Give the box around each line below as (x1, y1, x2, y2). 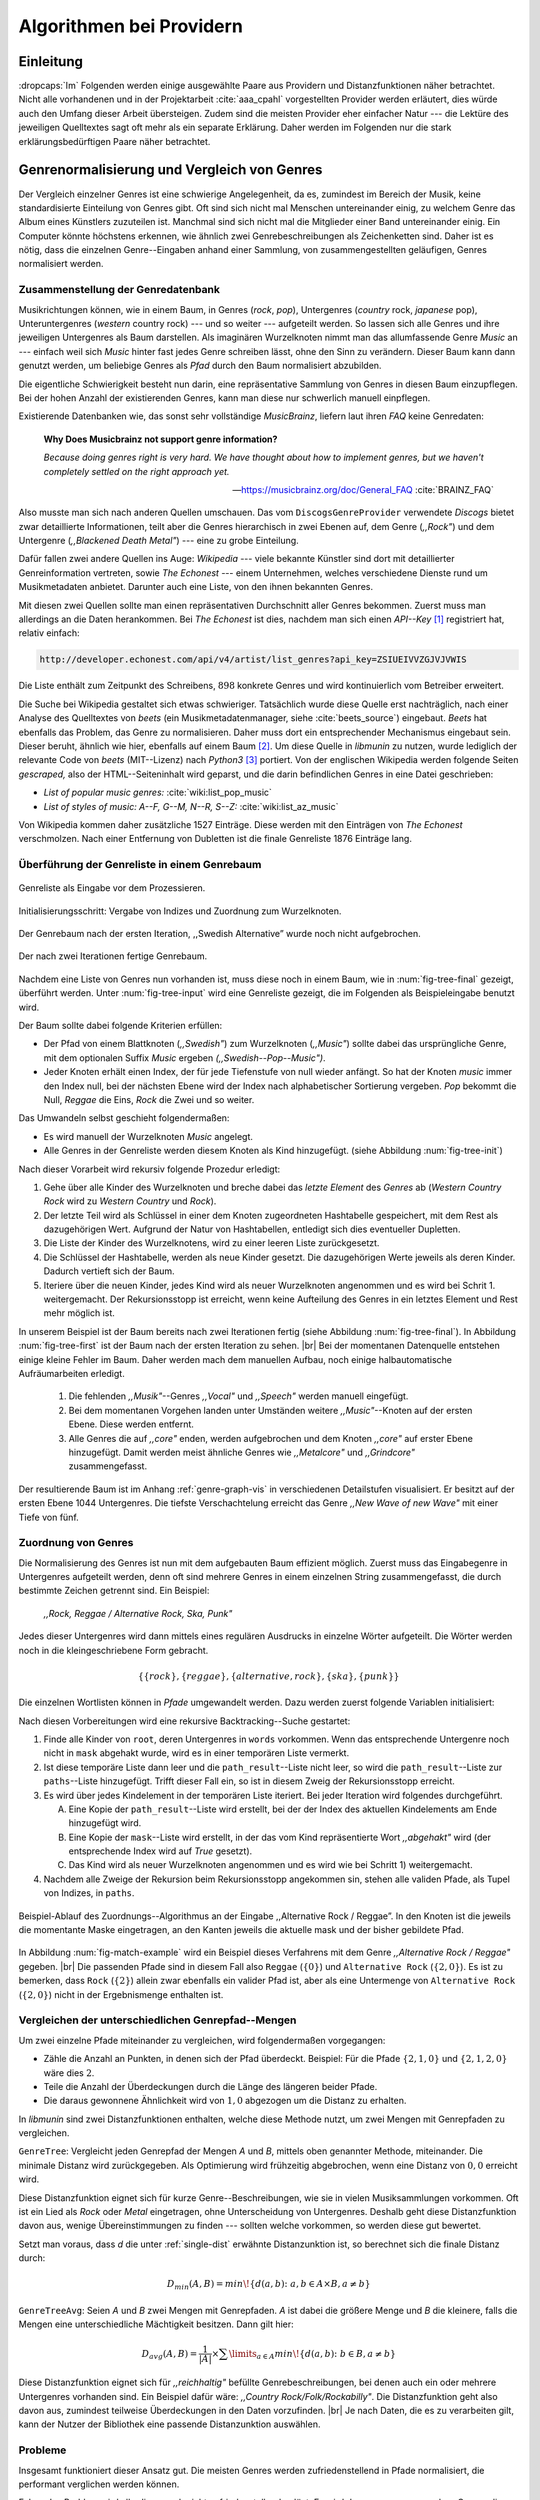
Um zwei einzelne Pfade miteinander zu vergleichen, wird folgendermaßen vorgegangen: (18, 2034, 386, 2046)
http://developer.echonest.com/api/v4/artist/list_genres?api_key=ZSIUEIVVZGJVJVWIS (39, 654, 467, 665)
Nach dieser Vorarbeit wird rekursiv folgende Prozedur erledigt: (18, 1163, 281, 1175)
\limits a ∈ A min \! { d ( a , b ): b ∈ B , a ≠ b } (228, 2348, 397, 2361)
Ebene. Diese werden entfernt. (68, 1418, 195, 1430)
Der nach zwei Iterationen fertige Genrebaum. (18, 950, 208, 962)
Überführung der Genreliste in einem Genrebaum (18, 858, 262, 872)
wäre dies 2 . (43, 2066, 95, 2079)
